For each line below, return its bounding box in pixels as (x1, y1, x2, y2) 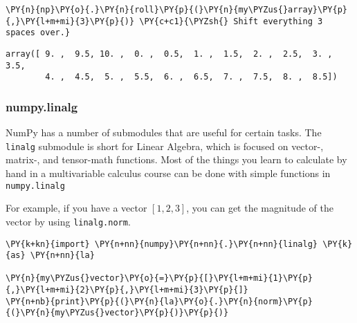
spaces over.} (6, 28, 71, 38)
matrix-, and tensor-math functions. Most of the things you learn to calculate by (6, 152, 347, 167)
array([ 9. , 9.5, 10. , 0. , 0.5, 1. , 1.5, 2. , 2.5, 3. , (6, 48, 333, 59)
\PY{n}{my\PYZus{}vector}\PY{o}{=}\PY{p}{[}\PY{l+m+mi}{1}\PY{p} (6, 273, 313, 284)
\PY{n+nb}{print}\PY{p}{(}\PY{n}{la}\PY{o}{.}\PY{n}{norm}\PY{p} (6, 296, 313, 306)
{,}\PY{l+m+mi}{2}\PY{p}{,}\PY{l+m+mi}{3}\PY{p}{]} (6, 285, 248, 295)
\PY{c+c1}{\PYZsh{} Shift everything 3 (139, 16, 323, 26)
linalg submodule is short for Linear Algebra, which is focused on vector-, (6, 138, 324, 153)
